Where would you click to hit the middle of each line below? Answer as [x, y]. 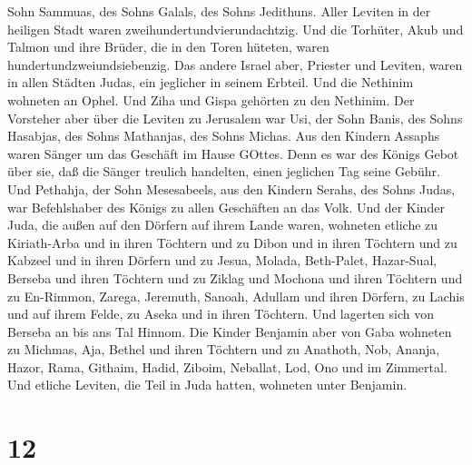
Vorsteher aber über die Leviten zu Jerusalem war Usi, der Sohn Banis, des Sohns [235, 118]
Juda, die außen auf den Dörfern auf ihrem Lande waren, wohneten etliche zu [223, 225]
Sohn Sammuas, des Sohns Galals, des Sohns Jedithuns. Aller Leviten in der [219, 11]
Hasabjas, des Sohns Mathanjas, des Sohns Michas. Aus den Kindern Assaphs [224, 136]
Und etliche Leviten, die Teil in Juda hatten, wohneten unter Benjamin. [207, 385]
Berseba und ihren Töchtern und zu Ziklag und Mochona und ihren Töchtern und [235, 277]
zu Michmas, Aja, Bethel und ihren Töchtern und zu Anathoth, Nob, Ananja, [224, 349]
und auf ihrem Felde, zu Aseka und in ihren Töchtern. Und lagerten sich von [221, 314]
